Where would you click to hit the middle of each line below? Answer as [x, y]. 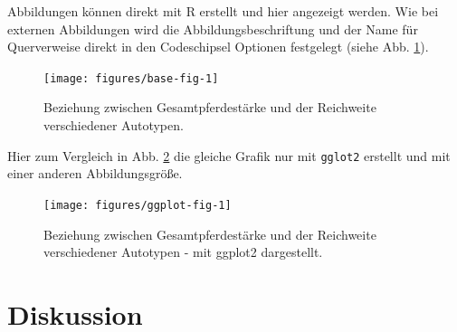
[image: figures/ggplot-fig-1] [138, 205]
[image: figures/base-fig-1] [131, 78]
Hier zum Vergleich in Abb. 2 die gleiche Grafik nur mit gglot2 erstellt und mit [229, 155]
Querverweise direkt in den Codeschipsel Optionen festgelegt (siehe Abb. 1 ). [218, 47]
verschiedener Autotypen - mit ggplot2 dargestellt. [183, 252]
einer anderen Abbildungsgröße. [95, 173]
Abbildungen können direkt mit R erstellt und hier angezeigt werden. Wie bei [223, 11]
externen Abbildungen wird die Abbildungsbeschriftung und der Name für [213, 28]
